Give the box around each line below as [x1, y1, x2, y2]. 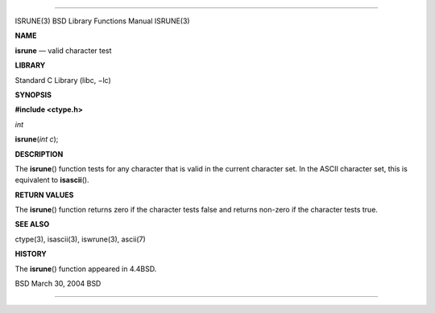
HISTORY [14, 249, 48, 259]
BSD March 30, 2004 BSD [14, 278, 101, 289]
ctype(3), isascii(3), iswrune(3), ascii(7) [14, 234, 147, 244]
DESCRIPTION [14, 149, 64, 159]
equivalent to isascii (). [14, 175, 89, 185]
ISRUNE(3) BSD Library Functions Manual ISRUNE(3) [14, 16, 190, 26]
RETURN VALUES [14, 190, 74, 200]
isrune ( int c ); [14, 134, 59, 144]
